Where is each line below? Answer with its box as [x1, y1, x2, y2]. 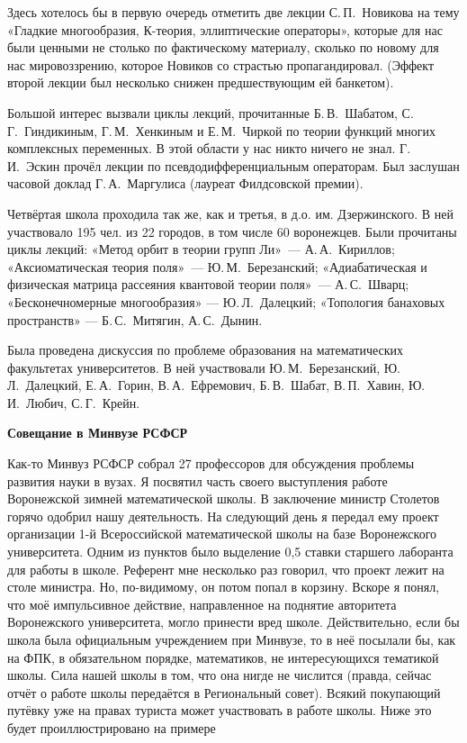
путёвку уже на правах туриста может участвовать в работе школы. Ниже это [7, 701, 432, 720]
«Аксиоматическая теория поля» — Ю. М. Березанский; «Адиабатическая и [7, 257, 427, 276]
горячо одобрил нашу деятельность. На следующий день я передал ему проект [7, 506, 439, 525]
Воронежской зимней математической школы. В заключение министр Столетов [7, 489, 440, 508]
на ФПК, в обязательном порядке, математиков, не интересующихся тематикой [7, 648, 439, 666]
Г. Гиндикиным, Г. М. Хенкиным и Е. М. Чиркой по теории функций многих [7, 121, 436, 140]
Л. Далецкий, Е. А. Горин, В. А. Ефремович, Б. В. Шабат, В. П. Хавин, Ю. [7, 376, 426, 394]
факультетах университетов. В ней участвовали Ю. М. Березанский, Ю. [7, 358, 401, 376]
